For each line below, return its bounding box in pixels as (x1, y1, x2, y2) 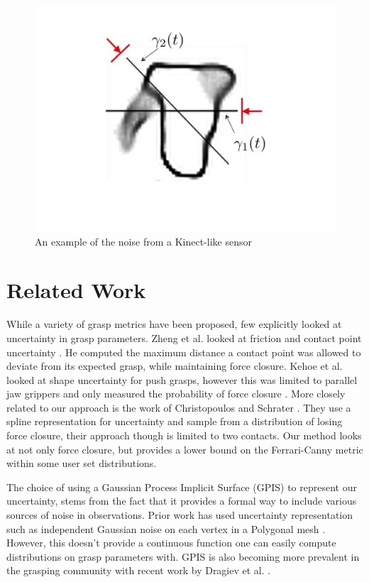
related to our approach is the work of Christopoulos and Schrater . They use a (6, 400, 351, 414)
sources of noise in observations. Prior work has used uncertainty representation (6, 507, 353, 522)
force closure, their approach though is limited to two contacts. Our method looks (6, 428, 362, 443)
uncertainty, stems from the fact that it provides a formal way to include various (6, 493, 357, 508)
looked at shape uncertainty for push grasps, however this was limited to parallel (6, 372, 358, 387)
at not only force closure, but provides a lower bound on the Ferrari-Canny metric (6, 441, 363, 456)
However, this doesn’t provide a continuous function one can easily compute (6, 535, 336, 550)
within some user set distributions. (6, 456, 157, 471)
